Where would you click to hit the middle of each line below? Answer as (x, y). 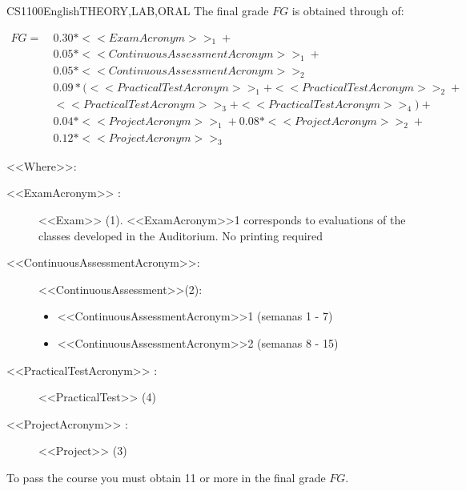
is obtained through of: (348, 10)
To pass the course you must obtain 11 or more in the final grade (166, 477)
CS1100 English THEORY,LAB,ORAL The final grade (138, 10)
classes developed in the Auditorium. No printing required (181, 235)
